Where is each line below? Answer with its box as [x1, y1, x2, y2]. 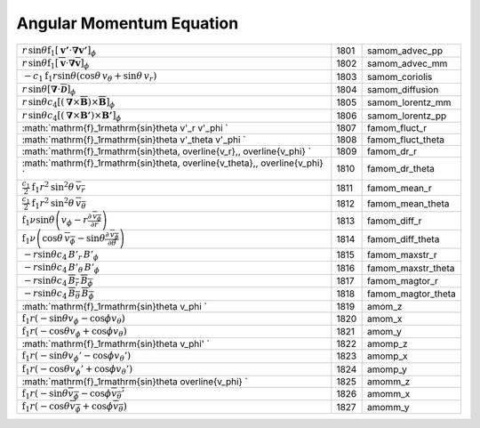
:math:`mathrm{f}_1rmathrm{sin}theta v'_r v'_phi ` [21, 121, 228, 133]
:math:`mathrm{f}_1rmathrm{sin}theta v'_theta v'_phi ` [21, 133, 246, 146]
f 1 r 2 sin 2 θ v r [31, 179, 86, 195]
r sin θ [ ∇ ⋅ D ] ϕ [21, 83, 76, 97]
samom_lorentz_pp [367, 109, 447, 122]
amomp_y [367, 363, 408, 376]
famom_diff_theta [367, 232, 440, 245]
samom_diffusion [367, 83, 439, 95]
